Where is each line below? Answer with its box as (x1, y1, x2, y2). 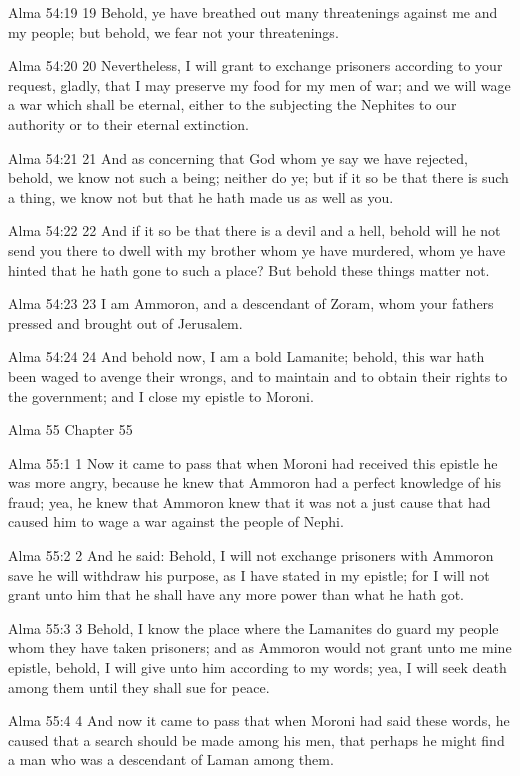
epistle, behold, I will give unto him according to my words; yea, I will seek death (8, 657, 507, 678)
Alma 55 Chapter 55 (8, 419, 133, 440)
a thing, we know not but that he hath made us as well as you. (8, 186, 394, 207)
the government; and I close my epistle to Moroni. (8, 385, 314, 406)
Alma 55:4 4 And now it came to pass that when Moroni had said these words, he (8, 710, 510, 731)
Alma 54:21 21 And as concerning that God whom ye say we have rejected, (8, 147, 468, 168)
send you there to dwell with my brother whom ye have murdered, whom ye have (8, 239, 506, 260)
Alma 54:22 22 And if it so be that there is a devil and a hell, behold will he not (8, 220, 501, 241)
